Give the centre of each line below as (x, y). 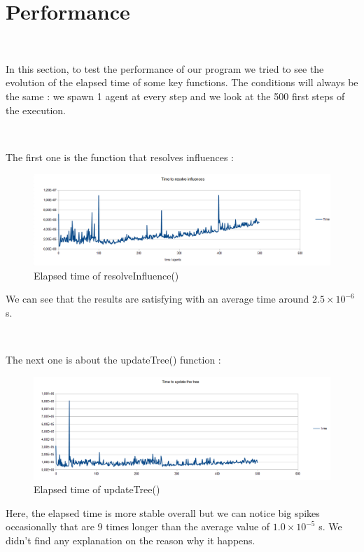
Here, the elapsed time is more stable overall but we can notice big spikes (163, 512)
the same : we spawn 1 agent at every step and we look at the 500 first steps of (175, 96)
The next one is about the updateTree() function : (113, 360)
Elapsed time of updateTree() (97, 489)
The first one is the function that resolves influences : (120, 157)
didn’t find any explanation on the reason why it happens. (131, 540)
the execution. (36, 110)
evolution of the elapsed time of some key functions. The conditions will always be (182, 82)
